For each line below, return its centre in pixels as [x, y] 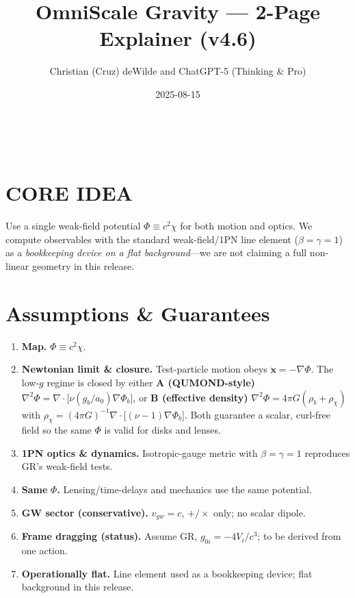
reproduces [327, 452]
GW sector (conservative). [85, 512]
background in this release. [78, 587]
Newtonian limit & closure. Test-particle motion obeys [144, 369]
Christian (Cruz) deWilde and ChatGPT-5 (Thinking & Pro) [178, 71]
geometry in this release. [83, 266]
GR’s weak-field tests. [67, 466]
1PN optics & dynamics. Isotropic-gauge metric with [140, 452]
